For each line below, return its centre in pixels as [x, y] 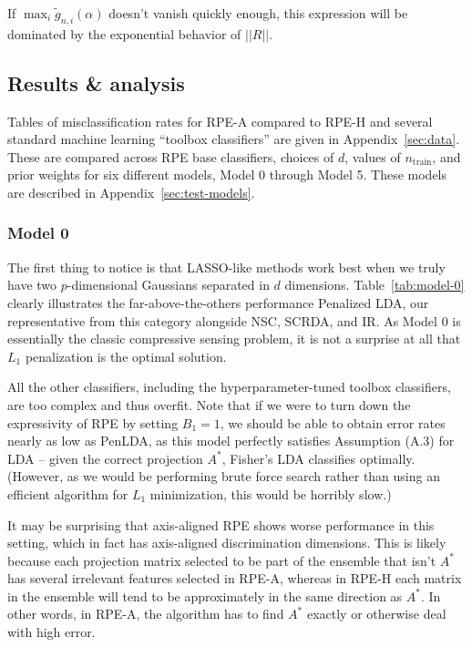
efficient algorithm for [68, 493]
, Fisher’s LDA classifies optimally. [318, 458]
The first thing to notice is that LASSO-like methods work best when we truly [226, 267]
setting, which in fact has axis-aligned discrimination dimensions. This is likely [227, 543]
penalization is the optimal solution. [126, 356]
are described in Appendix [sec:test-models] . [131, 192]
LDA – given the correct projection [105, 458]
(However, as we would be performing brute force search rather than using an [224, 476]
